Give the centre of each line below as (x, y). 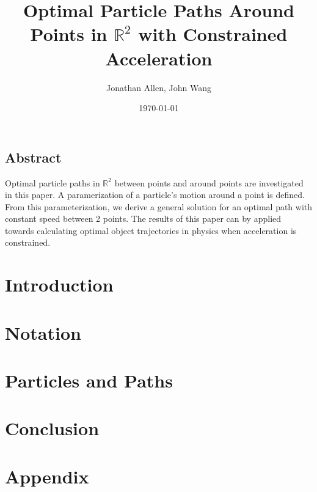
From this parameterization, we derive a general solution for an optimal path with (159, 206)
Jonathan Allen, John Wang (159, 87)
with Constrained (213, 34)
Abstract (33, 157)
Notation (43, 332)
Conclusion (52, 428)
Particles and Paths (89, 380)
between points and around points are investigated (209, 182)
